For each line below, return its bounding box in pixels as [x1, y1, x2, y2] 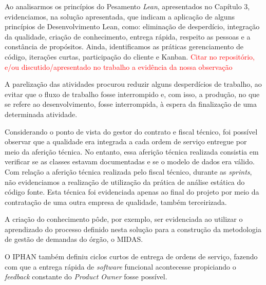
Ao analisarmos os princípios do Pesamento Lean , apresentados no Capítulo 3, [5, 1, 250, 11]
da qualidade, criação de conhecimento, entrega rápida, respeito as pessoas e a [5, 31, 251, 42]
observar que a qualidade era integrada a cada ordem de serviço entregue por [5, 136, 247, 147]
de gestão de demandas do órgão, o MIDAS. [5, 234, 143, 244]
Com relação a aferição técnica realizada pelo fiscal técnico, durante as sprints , [5, 166, 252, 177]
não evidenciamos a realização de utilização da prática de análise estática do [5, 176, 245, 187]
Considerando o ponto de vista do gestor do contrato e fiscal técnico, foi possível [5, 126, 258, 137]
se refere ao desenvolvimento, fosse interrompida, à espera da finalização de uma [5, 99, 257, 109]
